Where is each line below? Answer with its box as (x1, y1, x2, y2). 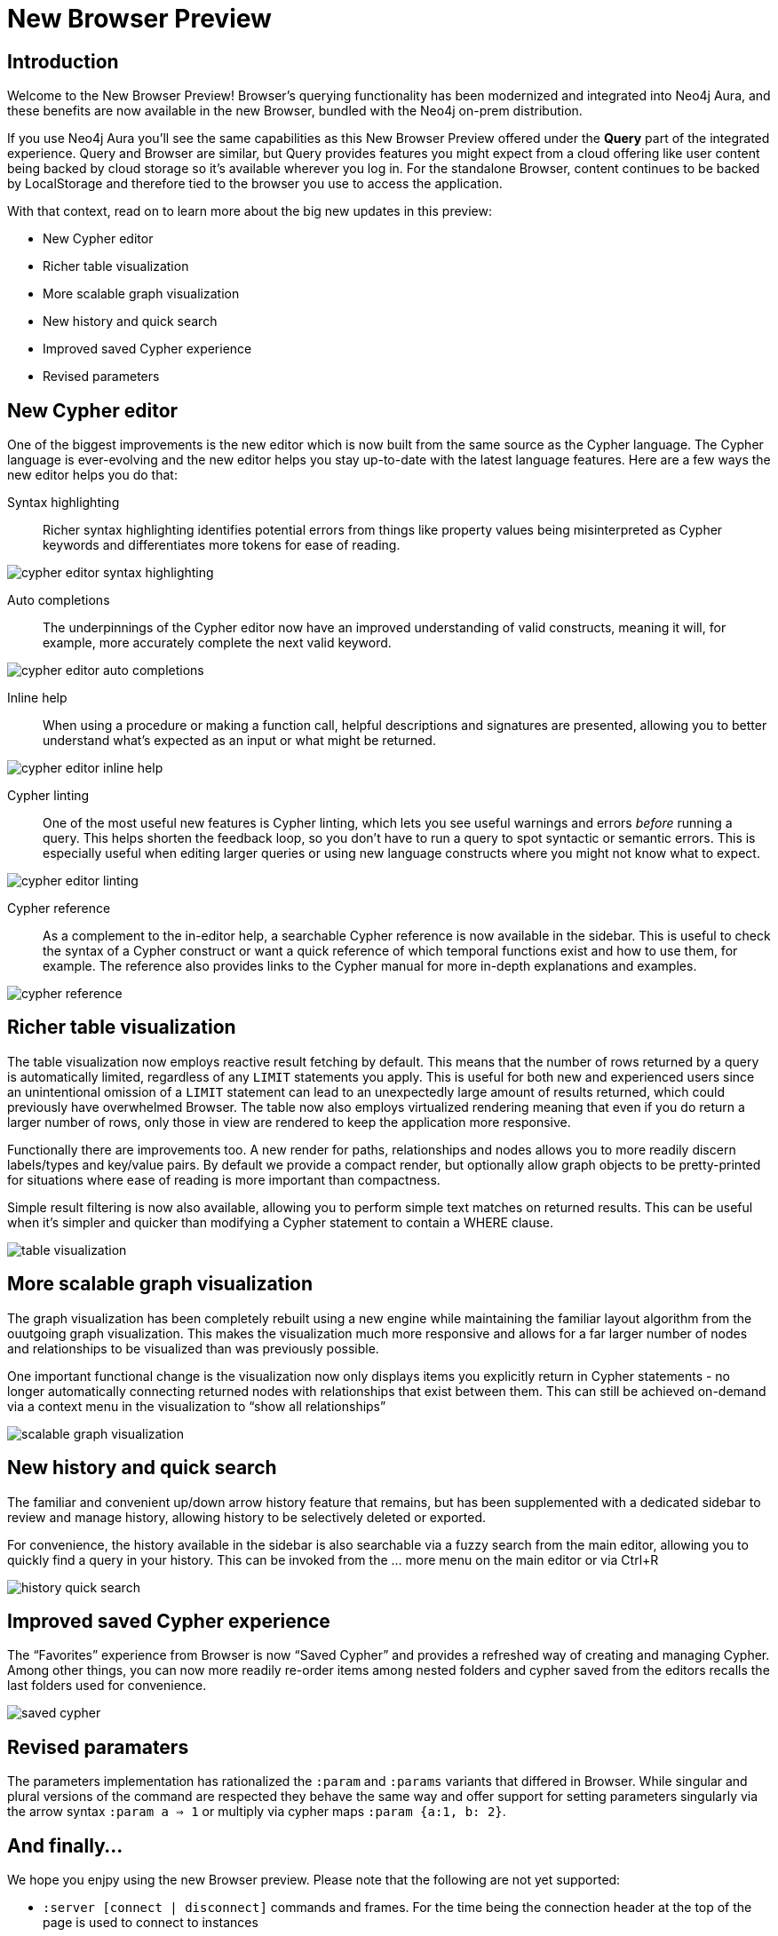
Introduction (7, 50, 119, 73)
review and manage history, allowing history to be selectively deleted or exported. (7, 1509, 487, 1525)
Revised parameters (43, 369, 160, 385)
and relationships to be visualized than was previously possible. (7, 1340, 379, 1356)
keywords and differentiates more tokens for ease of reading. (43, 537, 401, 553)
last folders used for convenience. (7, 1678, 207, 1694)
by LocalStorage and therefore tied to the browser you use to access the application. (7, 176, 503, 192)
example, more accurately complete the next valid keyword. (43, 635, 392, 651)
